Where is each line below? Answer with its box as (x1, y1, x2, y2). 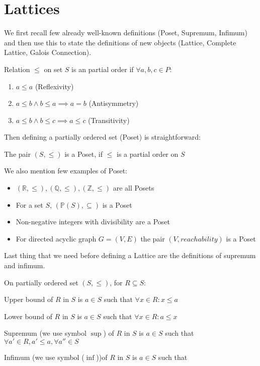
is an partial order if (71, 64, 134, 74)
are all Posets (113, 182, 154, 193)
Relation (4, 64, 30, 74)
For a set (16, 199, 43, 210)
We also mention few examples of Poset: (4, 165, 127, 176)
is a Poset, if (64, 148, 103, 159)
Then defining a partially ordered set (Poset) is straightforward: (4, 132, 201, 142)
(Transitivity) (88, 114, 130, 125)
